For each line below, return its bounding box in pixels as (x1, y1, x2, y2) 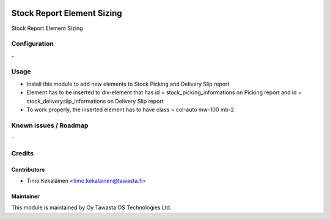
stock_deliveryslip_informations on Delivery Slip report (26, 97, 164, 105)
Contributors (11, 166, 45, 173)
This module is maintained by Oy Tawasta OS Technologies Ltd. (11, 204, 172, 211)
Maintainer (11, 193, 40, 200)
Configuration (11, 40, 54, 48)
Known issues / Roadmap (11, 121, 89, 130)
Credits (11, 149, 34, 157)
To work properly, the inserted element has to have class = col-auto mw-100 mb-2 (26, 106, 235, 113)
